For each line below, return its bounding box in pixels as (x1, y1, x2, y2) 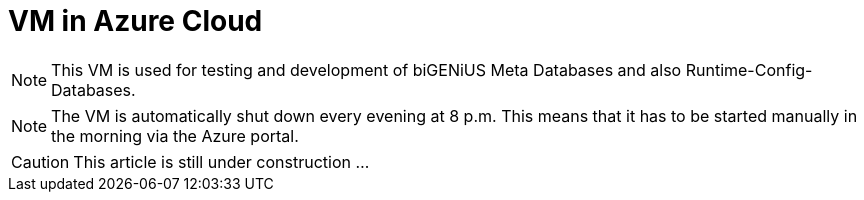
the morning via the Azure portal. (51, 125, 299, 146)
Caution (11, 151, 70, 172)
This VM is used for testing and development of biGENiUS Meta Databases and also (51, 59, 682, 80)
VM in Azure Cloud (8, 4, 263, 38)
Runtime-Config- (685, 59, 813, 80)
